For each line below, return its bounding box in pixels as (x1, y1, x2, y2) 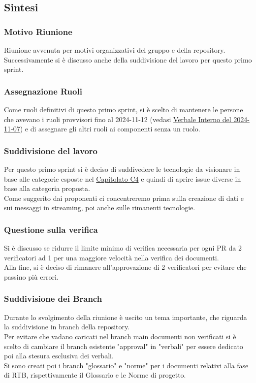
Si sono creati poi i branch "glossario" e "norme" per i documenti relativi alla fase (4, 360, 249, 370)
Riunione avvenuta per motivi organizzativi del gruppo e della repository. (4, 45, 225, 55)
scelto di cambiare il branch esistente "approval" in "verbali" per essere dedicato (4, 341, 243, 351)
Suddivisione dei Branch (4, 292, 102, 305)
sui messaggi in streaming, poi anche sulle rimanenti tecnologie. (4, 202, 195, 213)
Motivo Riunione (4, 25, 72, 37)
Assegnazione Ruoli (4, 85, 82, 97)
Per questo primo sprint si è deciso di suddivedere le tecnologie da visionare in (4, 164, 240, 174)
